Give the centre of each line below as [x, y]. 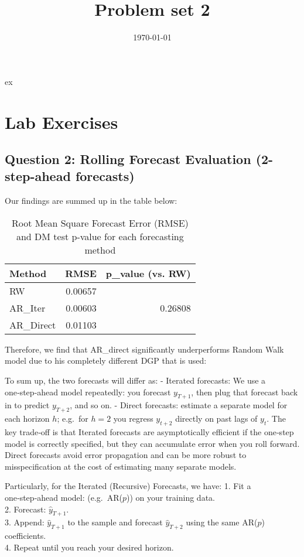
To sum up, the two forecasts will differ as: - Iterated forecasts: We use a [135, 380]
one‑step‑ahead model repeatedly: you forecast [88, 392]
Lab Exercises [62, 122]
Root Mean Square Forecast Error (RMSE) [100, 223]
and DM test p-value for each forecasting [100, 236]
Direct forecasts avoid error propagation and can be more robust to [126, 455]
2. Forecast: [25, 509]
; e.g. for [73, 418]
